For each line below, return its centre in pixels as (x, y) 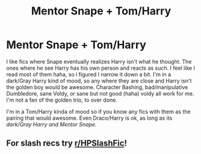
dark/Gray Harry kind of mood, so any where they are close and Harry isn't (99, 81)
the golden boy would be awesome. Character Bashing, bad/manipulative (97, 87)
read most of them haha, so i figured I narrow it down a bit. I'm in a (89, 74)
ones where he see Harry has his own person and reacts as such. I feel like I (101, 68)
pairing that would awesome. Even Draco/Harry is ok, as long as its (89, 118)
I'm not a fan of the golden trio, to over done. (62, 100)
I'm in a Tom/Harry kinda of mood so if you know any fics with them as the (98, 111)
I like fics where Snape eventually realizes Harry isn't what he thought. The (99, 61)
